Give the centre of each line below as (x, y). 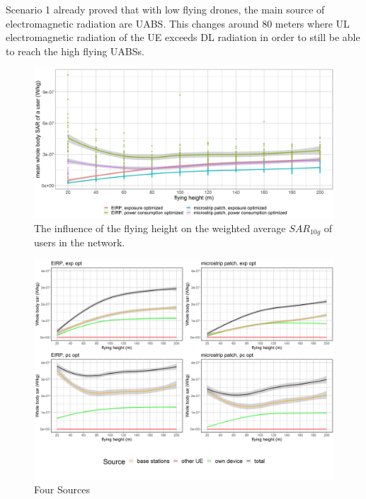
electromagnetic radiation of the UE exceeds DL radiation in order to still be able (183, 37)
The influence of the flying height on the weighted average (160, 228)
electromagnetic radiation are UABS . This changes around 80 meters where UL (178, 23)
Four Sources (62, 489)
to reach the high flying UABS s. (75, 51)
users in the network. (80, 242)
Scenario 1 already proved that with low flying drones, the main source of (165, 9)
